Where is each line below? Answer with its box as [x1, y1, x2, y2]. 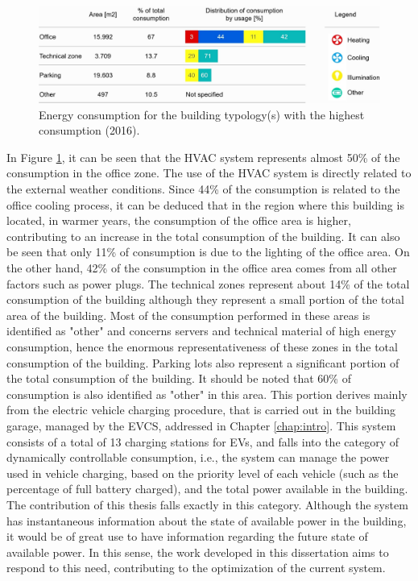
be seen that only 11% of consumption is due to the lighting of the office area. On [6, 243, 410, 260]
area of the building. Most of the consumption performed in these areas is [6, 306, 370, 323]
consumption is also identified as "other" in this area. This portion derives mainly [6, 385, 408, 402]
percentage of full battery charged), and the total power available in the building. [6, 480, 408, 497]
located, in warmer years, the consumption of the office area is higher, [6, 212, 351, 229]
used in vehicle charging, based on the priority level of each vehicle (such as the [6, 464, 399, 481]
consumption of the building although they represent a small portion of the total [6, 291, 404, 308]
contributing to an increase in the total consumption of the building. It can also [6, 227, 400, 244]
